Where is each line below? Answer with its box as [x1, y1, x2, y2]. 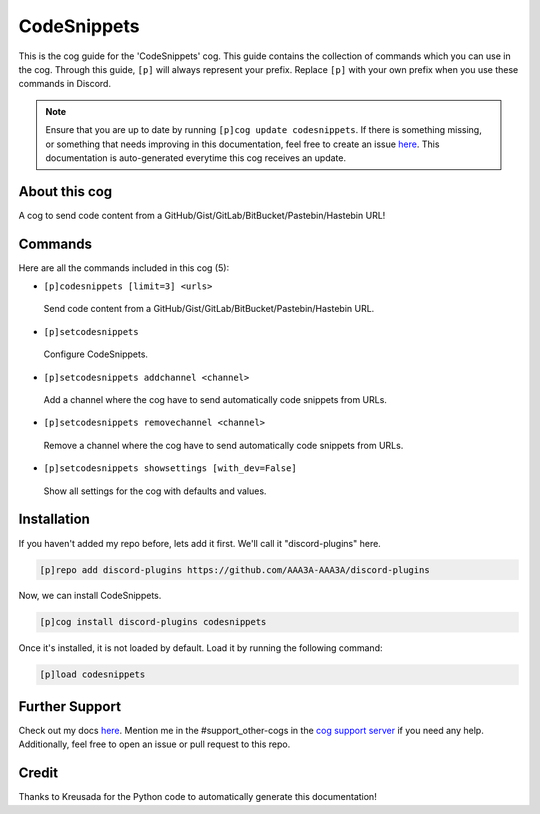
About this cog [18, 183, 113, 200]
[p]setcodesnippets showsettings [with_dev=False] [43, 463, 297, 474]
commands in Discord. [18, 78, 112, 90]
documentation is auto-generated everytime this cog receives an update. [45, 151, 347, 164]
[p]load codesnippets [39, 669, 146, 680]
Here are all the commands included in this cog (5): [18, 261, 230, 274]
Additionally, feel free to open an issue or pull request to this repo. [18, 738, 291, 750]
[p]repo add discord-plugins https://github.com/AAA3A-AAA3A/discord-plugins [39, 564, 430, 575]
